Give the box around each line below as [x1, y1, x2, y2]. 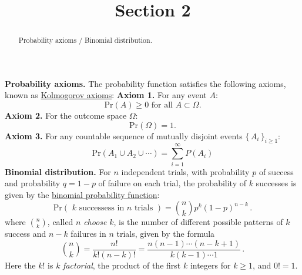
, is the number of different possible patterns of [113, 216, 283, 228]
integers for [190, 259, 231, 271]
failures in [71, 227, 106, 240]
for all [151, 101, 173, 110]
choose [83, 216, 107, 228]
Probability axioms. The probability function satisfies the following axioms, [5, 77, 286, 89]
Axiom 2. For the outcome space [5, 109, 127, 122]
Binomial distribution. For [5, 165, 111, 177]
